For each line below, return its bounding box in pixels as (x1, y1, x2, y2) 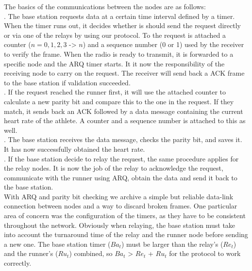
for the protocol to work (169, 248, 241, 258)
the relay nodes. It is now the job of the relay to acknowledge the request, (4, 163, 223, 173)
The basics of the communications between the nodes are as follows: (4, 1, 206, 11)
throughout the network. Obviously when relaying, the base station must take (4, 220, 235, 230)
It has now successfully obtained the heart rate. (4, 143, 145, 154)
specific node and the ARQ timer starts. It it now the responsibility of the (4, 58, 225, 68)
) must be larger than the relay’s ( (121, 239, 223, 249)
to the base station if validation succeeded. (4, 77, 131, 87)
